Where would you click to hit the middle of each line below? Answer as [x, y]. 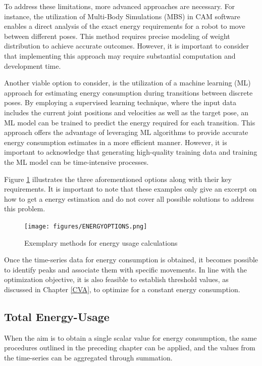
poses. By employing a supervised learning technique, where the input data [120, 102]
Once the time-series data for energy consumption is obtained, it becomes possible [131, 260]
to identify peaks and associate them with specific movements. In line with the [126, 269]
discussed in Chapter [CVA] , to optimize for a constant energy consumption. [122, 289]
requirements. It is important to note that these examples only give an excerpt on [130, 189]
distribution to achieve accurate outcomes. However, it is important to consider [127, 46]
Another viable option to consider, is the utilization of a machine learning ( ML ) [127, 83]
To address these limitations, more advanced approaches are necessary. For [120, 6]
